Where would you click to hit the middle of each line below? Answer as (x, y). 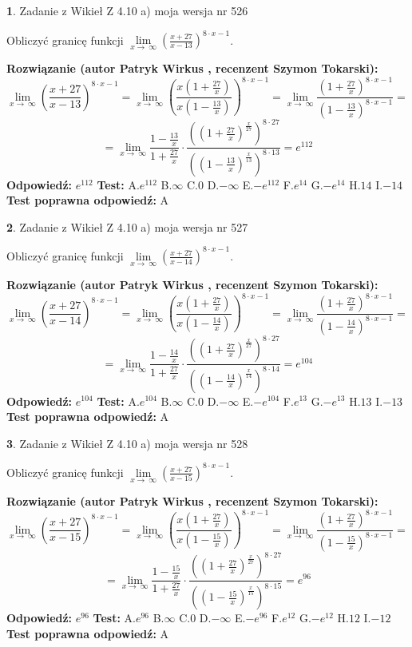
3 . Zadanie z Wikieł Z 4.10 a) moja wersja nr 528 (127, 443)
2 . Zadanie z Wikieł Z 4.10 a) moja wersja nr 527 (127, 226)
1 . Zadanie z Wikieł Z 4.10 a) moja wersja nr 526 (127, 10)
